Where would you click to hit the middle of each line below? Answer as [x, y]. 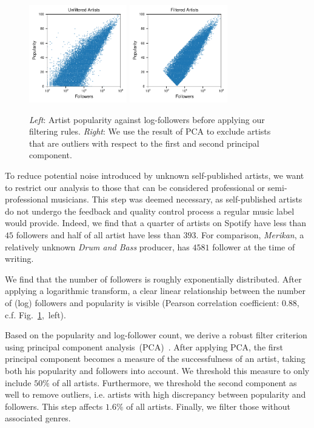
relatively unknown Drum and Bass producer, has [97, 246]
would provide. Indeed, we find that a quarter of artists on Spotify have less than [156, 223]
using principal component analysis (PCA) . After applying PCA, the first [144, 346]
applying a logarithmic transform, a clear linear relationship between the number [155, 291]
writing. [19, 259]
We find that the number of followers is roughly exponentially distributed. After [153, 279]
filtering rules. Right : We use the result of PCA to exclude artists [150, 131]
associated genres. [38, 418]
